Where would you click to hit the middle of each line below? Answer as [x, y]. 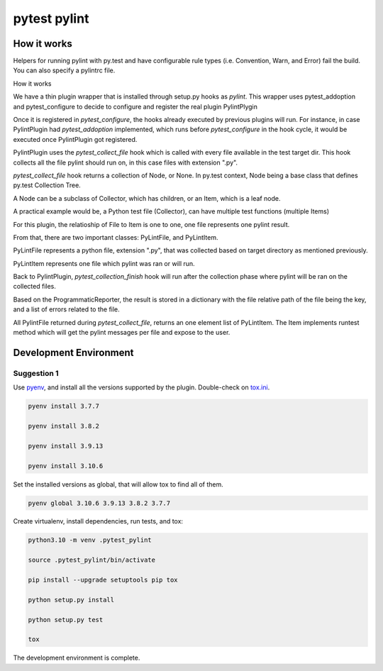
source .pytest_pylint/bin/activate [92, 560]
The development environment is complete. [77, 658]
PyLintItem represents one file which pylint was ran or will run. [104, 263]
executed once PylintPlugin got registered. [75, 139]
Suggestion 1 [36, 373]
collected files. [34, 287]
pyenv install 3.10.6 [66, 466]
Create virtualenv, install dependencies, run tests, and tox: [98, 521]
